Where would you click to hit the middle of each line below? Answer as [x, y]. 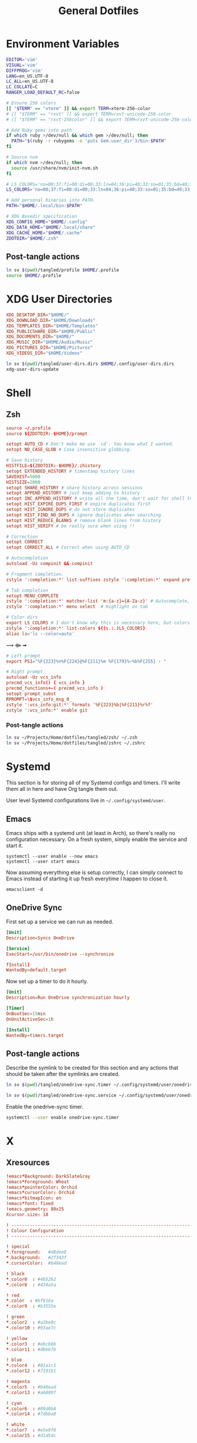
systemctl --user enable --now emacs [52, 857]
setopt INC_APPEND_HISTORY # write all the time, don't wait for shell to [99, 498]
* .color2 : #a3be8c [31, 1322]
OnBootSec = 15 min [26, 1013]
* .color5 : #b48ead [31, 1387]
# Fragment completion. [35, 574]
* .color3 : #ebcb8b [31, 1344]
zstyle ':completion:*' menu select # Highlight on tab [77, 607]
